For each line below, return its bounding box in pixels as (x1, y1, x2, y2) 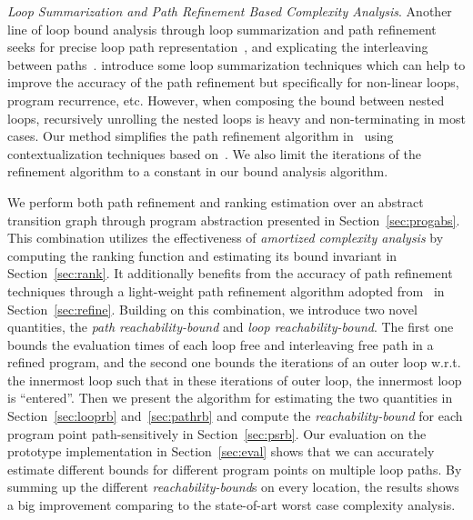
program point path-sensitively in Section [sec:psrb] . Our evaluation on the (7, 424, 427, 443)
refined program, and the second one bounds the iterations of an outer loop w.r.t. (7, 353, 461, 372)
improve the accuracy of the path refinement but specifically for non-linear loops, (7, 73, 459, 92)
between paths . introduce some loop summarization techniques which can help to (7, 55, 466, 74)
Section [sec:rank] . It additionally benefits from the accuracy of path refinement (7, 264, 453, 283)
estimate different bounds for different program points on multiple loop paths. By (7, 459, 462, 478)
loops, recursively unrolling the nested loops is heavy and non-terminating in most (7, 108, 466, 127)
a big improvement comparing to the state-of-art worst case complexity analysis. (7, 495, 456, 515)
